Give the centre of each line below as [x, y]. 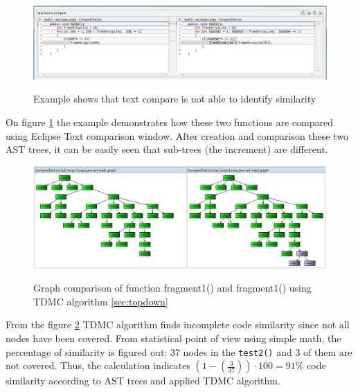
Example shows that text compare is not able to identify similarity [175, 99]
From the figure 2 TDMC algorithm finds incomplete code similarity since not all [178, 324]
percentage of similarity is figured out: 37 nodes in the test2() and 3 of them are [179, 351]
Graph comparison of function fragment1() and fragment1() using [172, 288]
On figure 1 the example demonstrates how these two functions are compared [169, 122]
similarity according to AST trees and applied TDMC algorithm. [143, 381]
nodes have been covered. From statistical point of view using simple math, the [173, 338]
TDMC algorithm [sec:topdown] [101, 301]
